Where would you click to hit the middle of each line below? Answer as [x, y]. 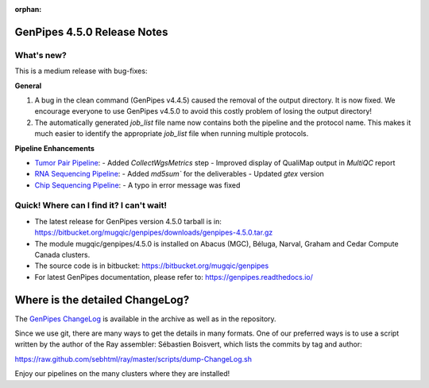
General [28, 85]
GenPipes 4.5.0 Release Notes [91, 32]
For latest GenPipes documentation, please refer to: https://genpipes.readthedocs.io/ [174, 277]
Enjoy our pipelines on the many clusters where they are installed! [122, 374]
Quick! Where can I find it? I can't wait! [91, 205]
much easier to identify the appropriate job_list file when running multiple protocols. [172, 134]
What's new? [41, 55]
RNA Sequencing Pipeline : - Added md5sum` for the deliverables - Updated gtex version [180, 174]
